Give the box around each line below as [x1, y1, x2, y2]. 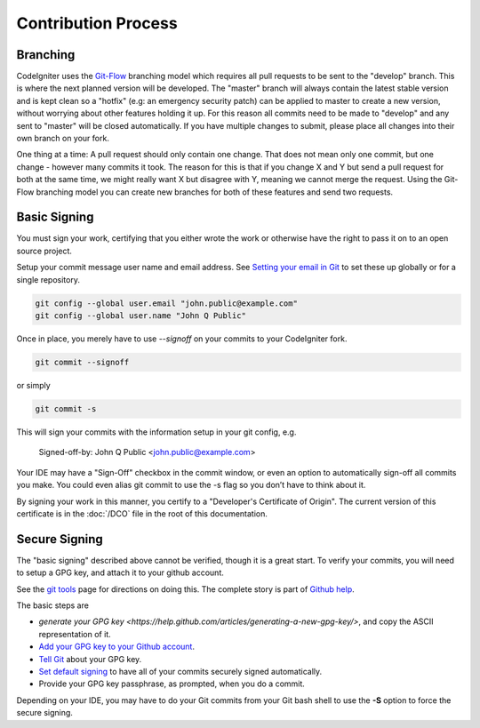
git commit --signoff [35, 357, 130, 367]
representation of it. [38, 628, 111, 639]
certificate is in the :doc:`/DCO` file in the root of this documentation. [16, 508, 268, 519]
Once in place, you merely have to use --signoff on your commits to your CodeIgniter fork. [16, 333, 348, 344]
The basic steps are [16, 600, 89, 611]
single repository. [16, 274, 80, 284]
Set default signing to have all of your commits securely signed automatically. [38, 666, 323, 676]
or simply [16, 380, 51, 390]
